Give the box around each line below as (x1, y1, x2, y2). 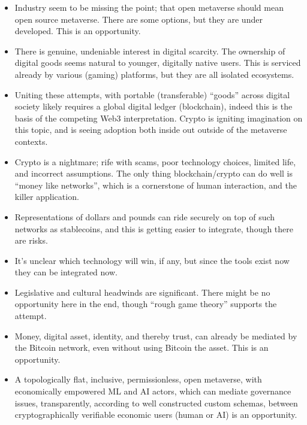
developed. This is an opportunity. (14, 25, 141, 37)
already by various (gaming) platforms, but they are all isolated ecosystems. (14, 68, 294, 80)
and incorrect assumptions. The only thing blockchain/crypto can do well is (14, 167, 293, 180)
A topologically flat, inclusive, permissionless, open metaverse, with (14, 373, 262, 385)
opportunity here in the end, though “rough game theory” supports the (14, 297, 277, 310)
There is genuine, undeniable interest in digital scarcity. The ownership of (14, 44, 285, 57)
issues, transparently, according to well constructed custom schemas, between (14, 396, 298, 409)
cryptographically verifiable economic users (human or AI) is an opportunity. (14, 408, 297, 421)
